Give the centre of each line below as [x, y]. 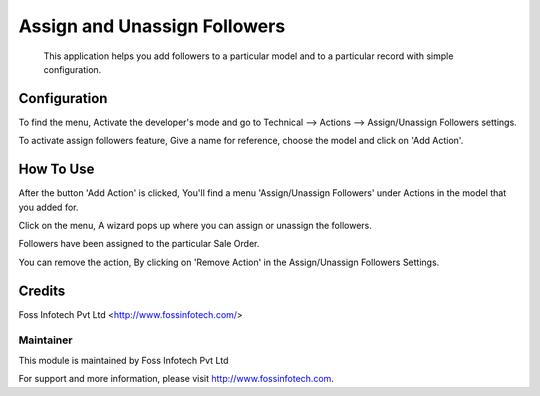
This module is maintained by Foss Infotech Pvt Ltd [123, 360]
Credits [42, 290]
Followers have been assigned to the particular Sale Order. [139, 244]
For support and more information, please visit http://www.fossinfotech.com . [176, 379]
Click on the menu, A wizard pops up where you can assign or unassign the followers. [195, 225]
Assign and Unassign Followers [152, 26]
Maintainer [45, 340]
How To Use [56, 169]
